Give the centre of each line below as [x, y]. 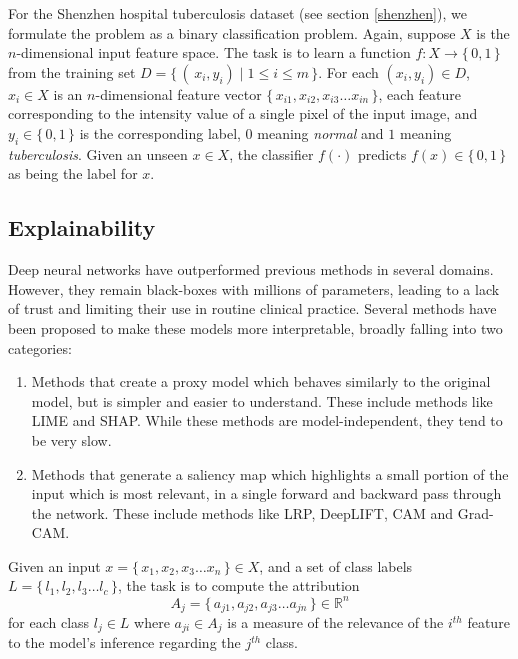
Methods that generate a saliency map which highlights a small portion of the [270, 473]
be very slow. [71, 439]
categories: [40, 347]
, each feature [420, 93]
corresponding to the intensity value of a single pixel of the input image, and [243, 113]
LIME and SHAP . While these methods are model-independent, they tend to [267, 420]
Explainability [82, 227]
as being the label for [73, 173]
